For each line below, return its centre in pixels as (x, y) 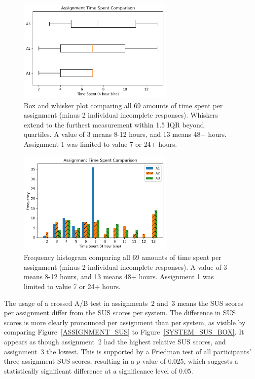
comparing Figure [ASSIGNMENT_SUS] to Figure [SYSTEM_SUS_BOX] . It (124, 332)
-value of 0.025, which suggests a (189, 361)
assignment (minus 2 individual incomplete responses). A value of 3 (126, 267)
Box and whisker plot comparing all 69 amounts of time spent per (123, 105)
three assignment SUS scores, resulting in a (69, 361)
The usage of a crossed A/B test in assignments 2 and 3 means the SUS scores (124, 303)
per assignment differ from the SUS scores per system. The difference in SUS (120, 313)
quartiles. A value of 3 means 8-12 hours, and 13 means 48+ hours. (125, 134)
